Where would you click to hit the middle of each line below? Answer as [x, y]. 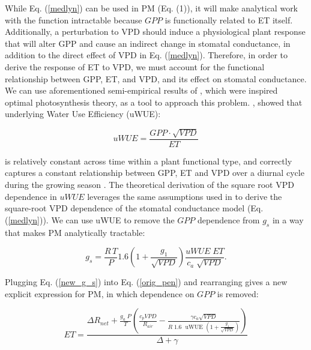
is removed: [238, 293]
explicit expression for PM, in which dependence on [100, 293]
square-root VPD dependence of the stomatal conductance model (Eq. [134, 208]
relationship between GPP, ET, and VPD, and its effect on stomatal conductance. [156, 78]
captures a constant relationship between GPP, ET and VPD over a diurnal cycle [155, 173]
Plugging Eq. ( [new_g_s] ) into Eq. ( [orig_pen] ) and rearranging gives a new [146, 282]
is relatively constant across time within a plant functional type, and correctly [149, 161]
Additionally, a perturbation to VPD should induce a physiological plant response [155, 32]
